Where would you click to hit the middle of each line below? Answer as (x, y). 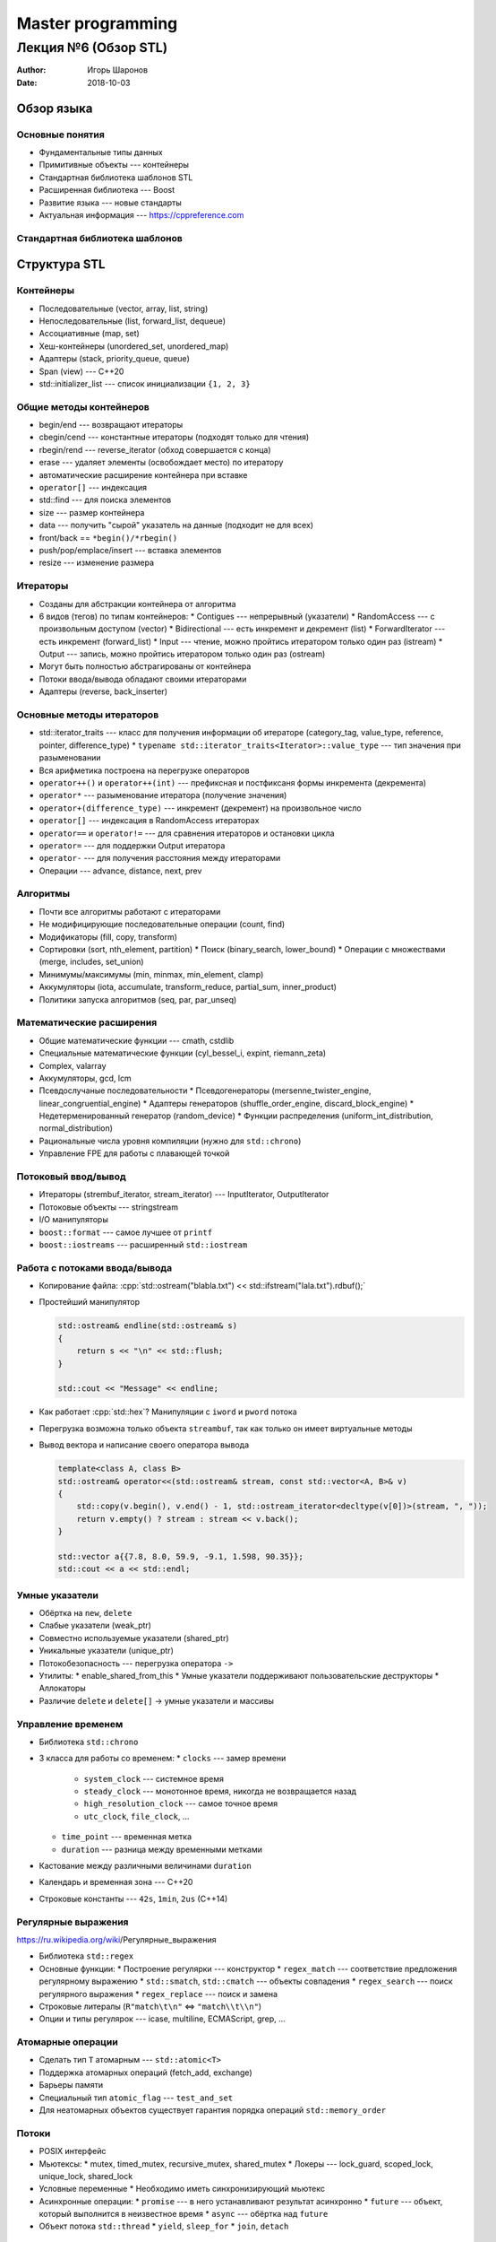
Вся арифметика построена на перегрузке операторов (144, 770)
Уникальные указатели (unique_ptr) (106, 1651)
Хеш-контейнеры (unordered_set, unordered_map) (134, 346)
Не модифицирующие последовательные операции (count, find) (162, 925)
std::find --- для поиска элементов (105, 500)
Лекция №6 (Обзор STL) (92, 48)
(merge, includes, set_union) (91, 962)
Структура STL (61, 265)
